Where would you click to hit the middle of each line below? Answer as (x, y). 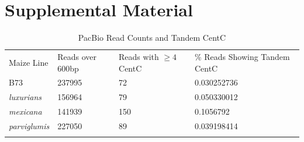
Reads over (77, 56)
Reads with (139, 56)
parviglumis (29, 125)
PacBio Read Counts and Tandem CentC (152, 38)
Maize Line (29, 62)
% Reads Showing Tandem (242, 56)
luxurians (25, 97)
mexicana (25, 111)
